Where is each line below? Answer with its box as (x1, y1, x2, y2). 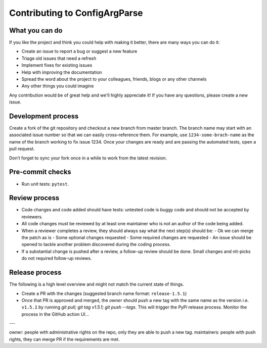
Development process (9, 112, 79, 120)
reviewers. (21, 213, 43, 220)
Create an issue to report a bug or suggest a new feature (21, 49, 137, 54)
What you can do (9, 26, 63, 35)
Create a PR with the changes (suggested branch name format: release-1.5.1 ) (21, 290, 187, 297)
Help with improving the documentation (21, 69, 102, 75)
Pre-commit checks (9, 168, 72, 176)
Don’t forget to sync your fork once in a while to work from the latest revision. (9, 155, 167, 161)
